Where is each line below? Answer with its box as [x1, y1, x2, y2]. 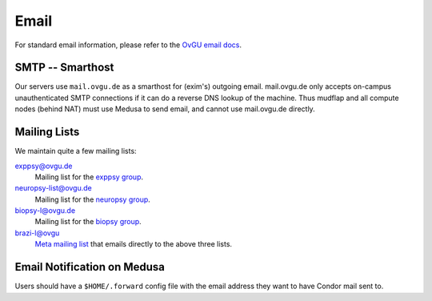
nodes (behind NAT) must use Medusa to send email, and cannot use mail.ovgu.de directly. [14, 104, 315, 114]
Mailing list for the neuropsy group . [34, 195, 151, 204]
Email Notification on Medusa [14, 260, 166, 274]
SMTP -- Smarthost [14, 61, 114, 74]
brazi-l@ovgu [14, 228, 60, 238]
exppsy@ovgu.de [14, 161, 73, 171]
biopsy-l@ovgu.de [14, 206, 76, 215]
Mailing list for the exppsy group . [34, 172, 144, 182]
